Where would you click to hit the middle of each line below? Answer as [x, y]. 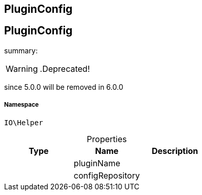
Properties [107, 139]
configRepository [107, 175]
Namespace [22, 105]
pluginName [97, 163]
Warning [22, 69]
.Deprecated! [65, 69]
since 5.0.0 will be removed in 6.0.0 [64, 87]
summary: [21, 50]
